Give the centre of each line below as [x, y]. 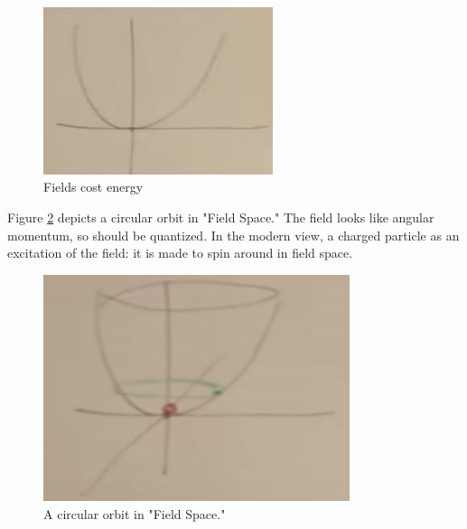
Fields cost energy [93, 187]
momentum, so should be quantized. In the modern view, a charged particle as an [233, 235]
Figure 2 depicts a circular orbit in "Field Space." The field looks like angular [221, 217]
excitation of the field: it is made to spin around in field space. [180, 253]
